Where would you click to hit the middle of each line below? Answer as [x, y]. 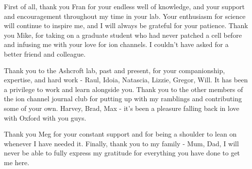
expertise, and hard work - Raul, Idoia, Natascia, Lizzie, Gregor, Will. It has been [126, 80]
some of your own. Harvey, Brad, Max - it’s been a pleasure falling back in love [122, 108]
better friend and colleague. [45, 54]
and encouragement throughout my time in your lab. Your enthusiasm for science [125, 16]
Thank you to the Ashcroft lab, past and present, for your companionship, [115, 70]
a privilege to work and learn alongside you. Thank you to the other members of [124, 89]
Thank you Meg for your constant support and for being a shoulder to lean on [120, 134]
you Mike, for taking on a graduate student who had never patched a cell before [123, 35]
